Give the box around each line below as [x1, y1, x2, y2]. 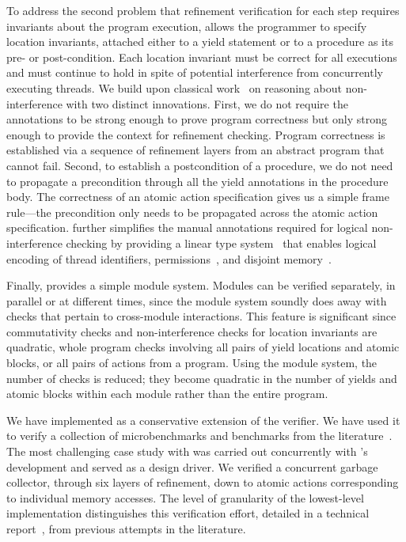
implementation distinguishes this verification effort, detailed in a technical [6, 505, 370, 521]
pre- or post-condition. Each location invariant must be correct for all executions [6, 48, 397, 65]
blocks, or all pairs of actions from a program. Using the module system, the [6, 354, 378, 371]
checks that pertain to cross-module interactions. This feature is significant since [6, 308, 397, 324]
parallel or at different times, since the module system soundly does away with [6, 292, 387, 309]
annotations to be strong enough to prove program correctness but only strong [6, 111, 387, 127]
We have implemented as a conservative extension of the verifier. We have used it [6, 411, 400, 428]
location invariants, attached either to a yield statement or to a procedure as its [6, 33, 393, 50]
